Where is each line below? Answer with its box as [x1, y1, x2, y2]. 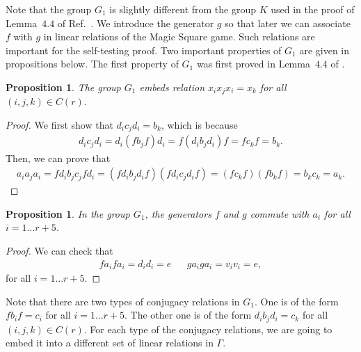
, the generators [145, 206, 211, 221]
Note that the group [6, 2, 92, 16]
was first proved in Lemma [196, 56, 310, 71]
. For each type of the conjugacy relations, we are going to [83, 321, 332, 336]
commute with [250, 206, 310, 221]
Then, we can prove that [6, 150, 111, 165]
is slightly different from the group [109, 2, 257, 16]
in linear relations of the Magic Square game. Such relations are [43, 29, 315, 44]
